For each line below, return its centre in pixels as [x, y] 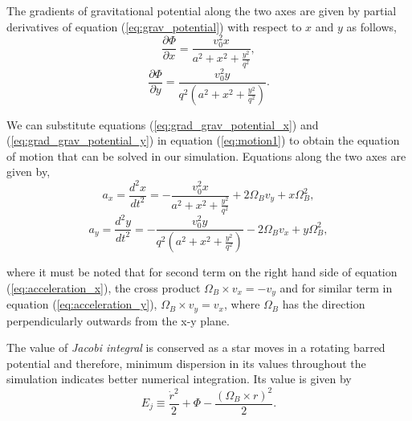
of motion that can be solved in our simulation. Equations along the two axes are [206, 155]
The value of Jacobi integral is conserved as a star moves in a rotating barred [196, 347]
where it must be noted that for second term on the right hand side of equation [202, 272]
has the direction [324, 304]
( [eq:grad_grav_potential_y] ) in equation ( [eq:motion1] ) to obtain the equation [203, 140]
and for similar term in [336, 287]
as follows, [371, 26]
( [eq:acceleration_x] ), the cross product [104, 287]
